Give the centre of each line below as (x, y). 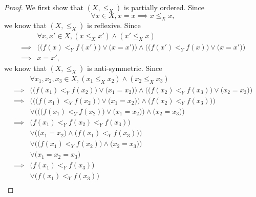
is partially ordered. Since (164, 7)
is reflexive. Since (114, 25)
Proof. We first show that (44, 7)
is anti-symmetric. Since (125, 68)
